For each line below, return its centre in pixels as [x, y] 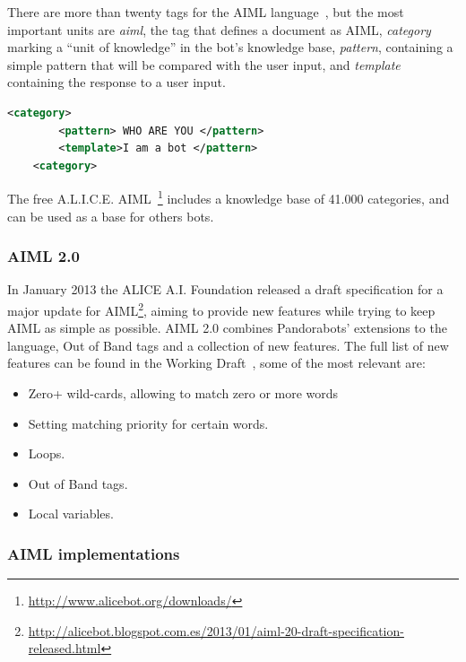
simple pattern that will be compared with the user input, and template [204, 64]
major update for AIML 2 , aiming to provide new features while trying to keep [221, 309]
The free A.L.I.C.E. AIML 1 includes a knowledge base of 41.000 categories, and [229, 197]
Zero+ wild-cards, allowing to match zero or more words [183, 393]
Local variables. [71, 514]
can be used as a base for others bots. [111, 216]
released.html [65, 648]
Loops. [47, 453]
